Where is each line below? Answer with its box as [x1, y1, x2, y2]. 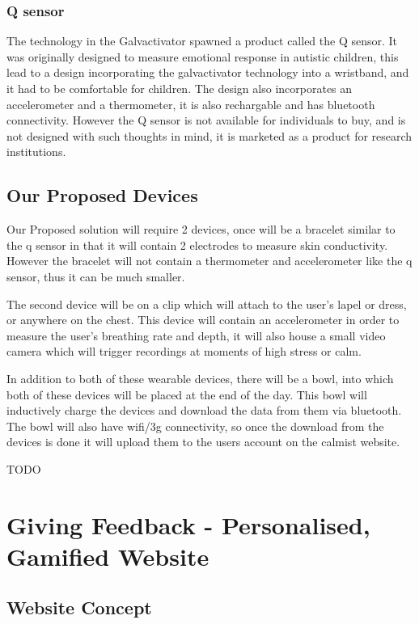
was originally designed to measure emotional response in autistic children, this [6, 48, 399, 65]
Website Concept [6, 595, 152, 620]
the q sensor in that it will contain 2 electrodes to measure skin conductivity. [6, 236, 388, 253]
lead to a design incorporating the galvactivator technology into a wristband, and [6, 64, 409, 81]
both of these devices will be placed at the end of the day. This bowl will [6, 386, 367, 403]
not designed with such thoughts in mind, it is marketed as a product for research [6, 127, 413, 144]
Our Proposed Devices [6, 183, 198, 208]
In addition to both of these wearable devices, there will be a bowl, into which [6, 369, 394, 386]
